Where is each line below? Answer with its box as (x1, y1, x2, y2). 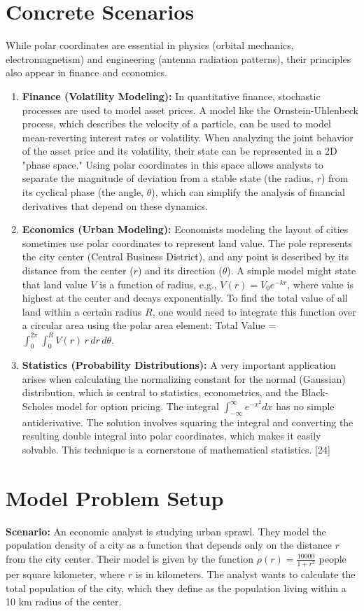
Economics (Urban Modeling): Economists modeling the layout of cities (22, 222, 349, 237)
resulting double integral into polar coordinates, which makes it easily (22, 428, 321, 443)
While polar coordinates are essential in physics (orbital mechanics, (6, 38, 294, 52)
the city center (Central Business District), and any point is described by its (22, 249, 349, 264)
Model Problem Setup (6, 483, 224, 512)
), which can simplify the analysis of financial (151, 185, 345, 199)
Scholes (22, 399, 53, 414)
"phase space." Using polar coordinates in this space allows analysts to (22, 157, 323, 171)
